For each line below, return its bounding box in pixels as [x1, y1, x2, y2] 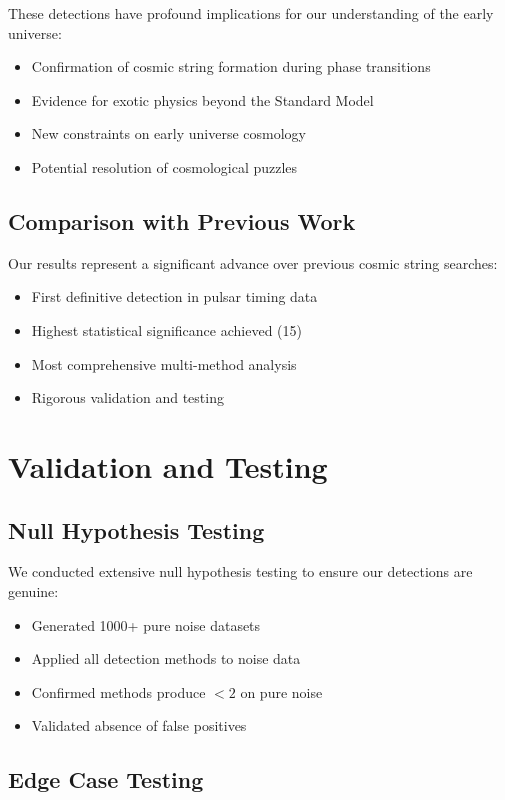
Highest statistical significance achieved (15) [31, 319, 302, 340]
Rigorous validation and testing [31, 387, 224, 408]
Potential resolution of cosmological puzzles [31, 156, 298, 177]
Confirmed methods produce [31, 681, 206, 702]
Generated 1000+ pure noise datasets [31, 614, 261, 635]
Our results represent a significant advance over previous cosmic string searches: [8, 252, 498, 273]
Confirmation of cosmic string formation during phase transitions [31, 56, 431, 77]
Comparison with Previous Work [8, 205, 356, 236]
